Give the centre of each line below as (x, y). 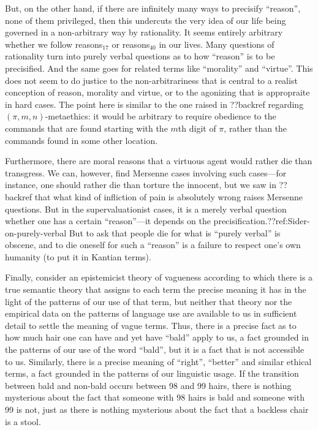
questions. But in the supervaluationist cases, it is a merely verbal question (146, 209)
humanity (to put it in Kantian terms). (78, 256)
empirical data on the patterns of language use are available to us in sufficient (151, 313)
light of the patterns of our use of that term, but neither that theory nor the (149, 301)
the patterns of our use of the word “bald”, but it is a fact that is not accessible (155, 349)
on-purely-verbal (36, 232)
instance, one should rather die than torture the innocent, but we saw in (141, 185)
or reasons (131, 44)
